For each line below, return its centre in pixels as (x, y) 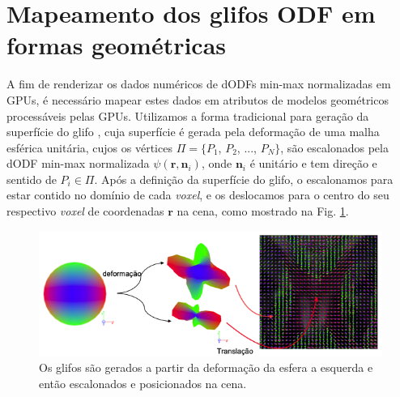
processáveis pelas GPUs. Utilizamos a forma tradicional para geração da (188, 115)
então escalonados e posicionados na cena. (143, 383)
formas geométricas (117, 45)
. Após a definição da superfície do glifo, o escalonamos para (244, 179)
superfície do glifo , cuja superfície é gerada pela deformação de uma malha (193, 132)
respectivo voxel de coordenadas (85, 211)
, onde (217, 163)
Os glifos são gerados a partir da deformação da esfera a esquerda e (206, 367)
